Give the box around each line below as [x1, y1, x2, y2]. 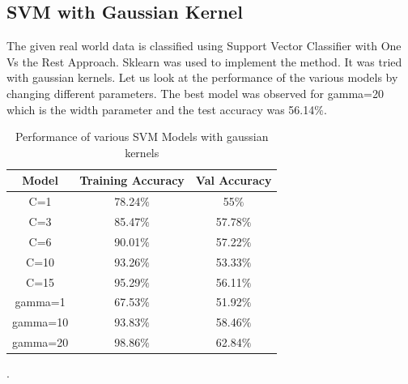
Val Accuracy [195, 172, 272, 189]
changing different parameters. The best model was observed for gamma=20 [6, 84, 384, 101]
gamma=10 [12, 314, 69, 331]
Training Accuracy [79, 172, 185, 189]
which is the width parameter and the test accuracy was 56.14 [6, 100, 315, 117]
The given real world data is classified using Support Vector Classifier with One [6, 37, 402, 54]
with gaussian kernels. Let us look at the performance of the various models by [6, 69, 398, 86]
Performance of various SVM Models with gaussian [15, 128, 269, 145]
